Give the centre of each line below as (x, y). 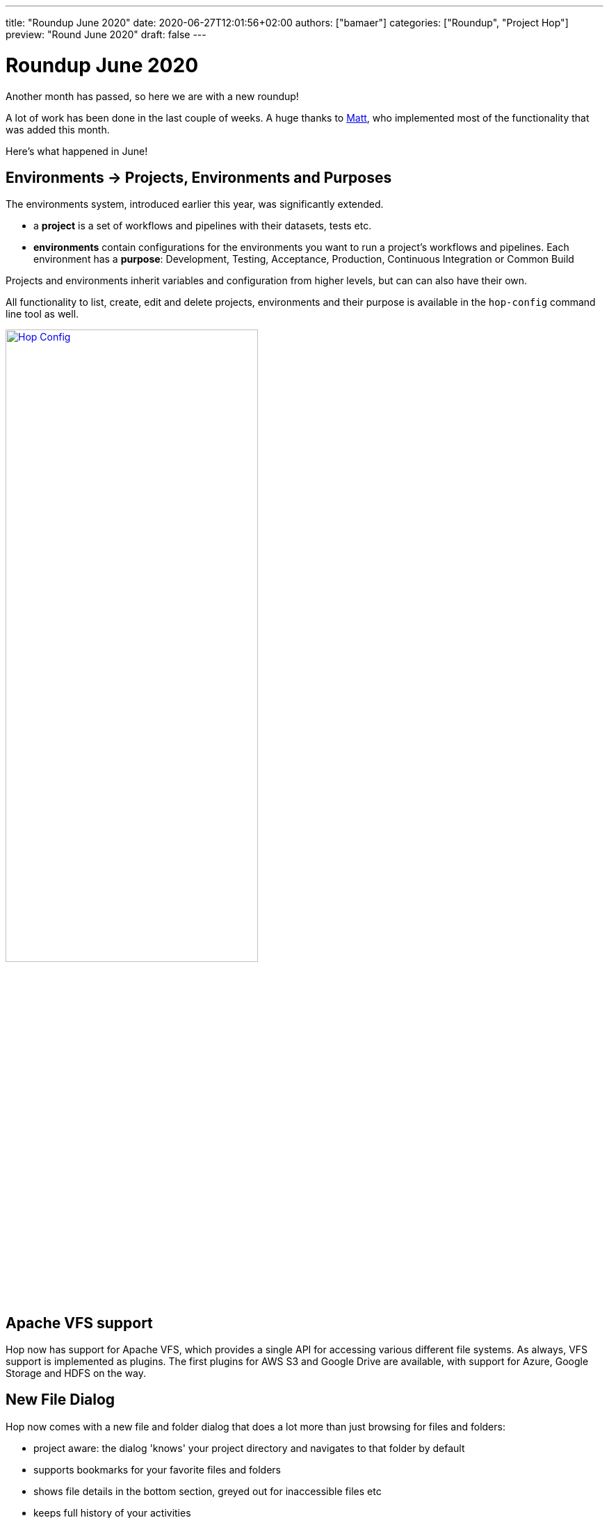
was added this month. (58, 129)
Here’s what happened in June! (77, 151)
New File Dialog (60, 1400)
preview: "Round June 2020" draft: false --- (106, 34)
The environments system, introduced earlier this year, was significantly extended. (195, 204)
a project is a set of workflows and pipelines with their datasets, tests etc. (203, 226)
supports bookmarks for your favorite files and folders (157, 1469)
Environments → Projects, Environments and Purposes (199, 177)
